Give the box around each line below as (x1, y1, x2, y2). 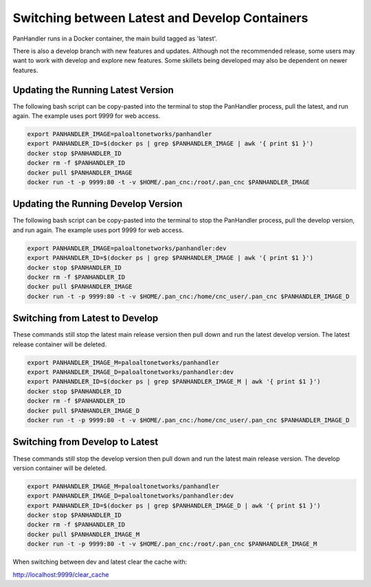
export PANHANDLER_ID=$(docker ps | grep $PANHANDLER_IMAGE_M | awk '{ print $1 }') (27, 378, 321, 386)
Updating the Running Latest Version (12, 84, 175, 96)
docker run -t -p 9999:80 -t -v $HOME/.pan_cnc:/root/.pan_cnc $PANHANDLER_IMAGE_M (27, 540, 317, 548)
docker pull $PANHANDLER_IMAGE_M (27, 530, 140, 538)
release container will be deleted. (12, 340, 107, 348)
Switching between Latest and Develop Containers (12, 10, 308, 25)
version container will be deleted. (12, 464, 107, 472)
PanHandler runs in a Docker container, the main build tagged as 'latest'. (12, 34, 218, 43)
